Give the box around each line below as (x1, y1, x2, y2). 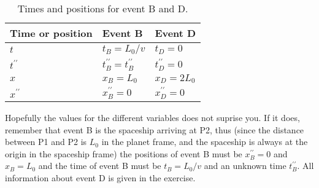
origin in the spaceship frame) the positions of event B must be (5, 147, 242, 160)
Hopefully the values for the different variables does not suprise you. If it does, (5, 111, 300, 124)
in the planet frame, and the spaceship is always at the (101, 135, 308, 148)
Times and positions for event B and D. (17, 1, 188, 15)
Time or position (10, 26, 93, 40)
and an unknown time (204, 159, 286, 172)
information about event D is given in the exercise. (5, 171, 196, 184)
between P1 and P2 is (5, 135, 87, 148)
